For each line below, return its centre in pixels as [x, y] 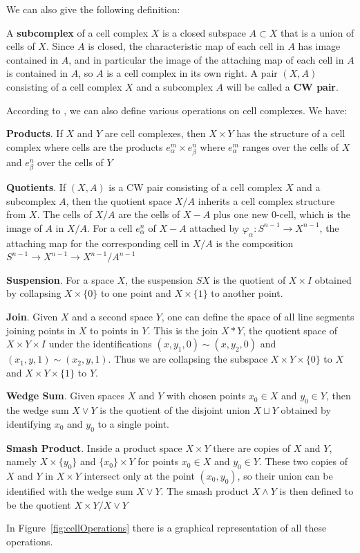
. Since [60, 46]
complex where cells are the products [85, 146]
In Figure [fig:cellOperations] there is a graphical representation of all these [167, 528]
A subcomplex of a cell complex [77, 32]
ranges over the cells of [291, 146]
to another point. [247, 293]
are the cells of [149, 214]
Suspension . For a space [60, 279]
